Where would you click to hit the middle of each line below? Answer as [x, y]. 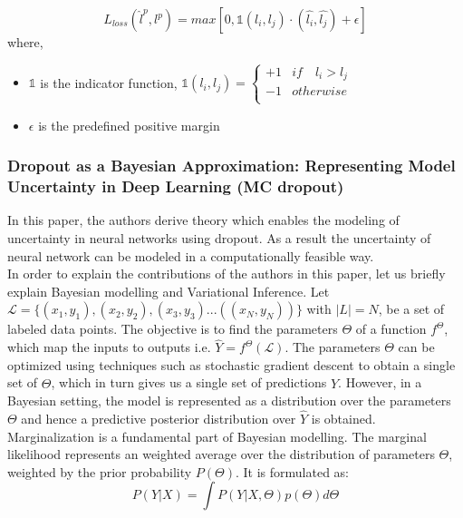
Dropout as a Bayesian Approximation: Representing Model [231, 166]
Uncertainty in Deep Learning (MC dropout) [176, 186]
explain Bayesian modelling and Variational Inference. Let [169, 291]
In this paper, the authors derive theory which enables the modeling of [203, 220]
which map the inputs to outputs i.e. [109, 347]
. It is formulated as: [292, 471]
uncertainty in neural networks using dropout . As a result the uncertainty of [219, 237]
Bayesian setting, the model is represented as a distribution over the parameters [229, 401]
